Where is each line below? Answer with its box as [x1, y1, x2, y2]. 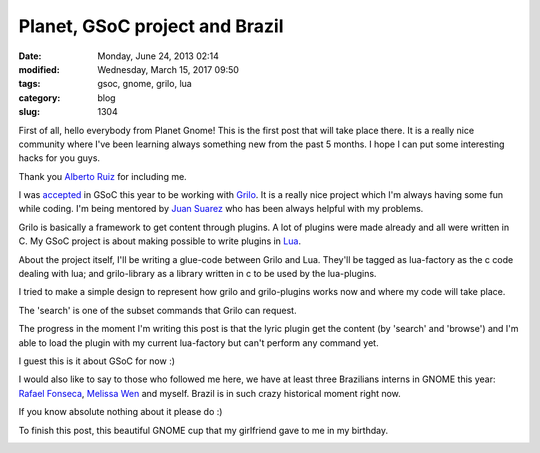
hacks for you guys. [18, 152, 100, 164]
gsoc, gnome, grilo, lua [97, 78, 192, 90]
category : [18, 91, 61, 104]
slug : [18, 106, 40, 118]
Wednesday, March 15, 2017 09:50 [97, 63, 240, 75]
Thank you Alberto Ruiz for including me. [18, 170, 187, 182]
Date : [18, 50, 42, 62]
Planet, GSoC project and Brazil [18, 15, 284, 37]
